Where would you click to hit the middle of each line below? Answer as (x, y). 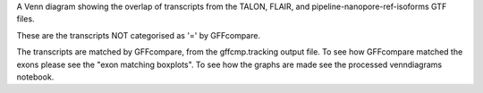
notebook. (35, 77)
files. (25, 19)
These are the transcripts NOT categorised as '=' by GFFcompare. (139, 35)
